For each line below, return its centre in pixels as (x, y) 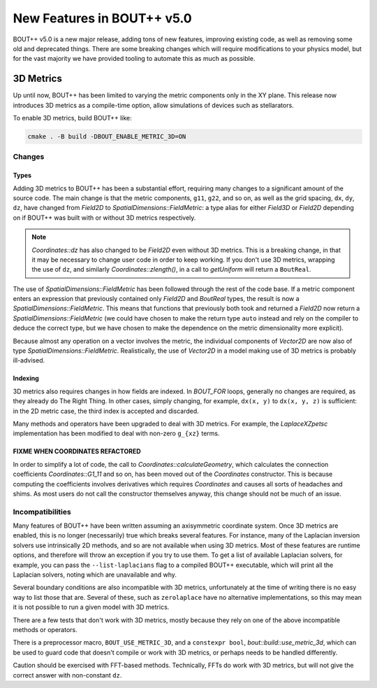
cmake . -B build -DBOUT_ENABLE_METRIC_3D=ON (107, 136)
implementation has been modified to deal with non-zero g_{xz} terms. (116, 433)
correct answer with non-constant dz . (67, 675)
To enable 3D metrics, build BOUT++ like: (72, 118)
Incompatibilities (42, 512)
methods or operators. (45, 629)
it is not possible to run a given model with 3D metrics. (91, 607)
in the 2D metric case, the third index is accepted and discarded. (106, 411)
